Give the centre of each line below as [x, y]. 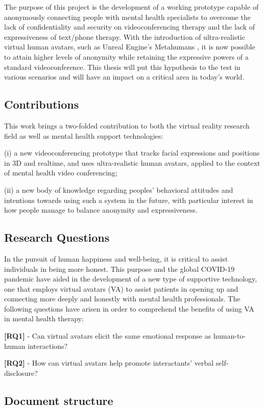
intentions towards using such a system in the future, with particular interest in [129, 200]
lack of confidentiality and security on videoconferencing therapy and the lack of [130, 27]
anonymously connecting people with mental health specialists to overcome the [127, 17]
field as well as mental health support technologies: [84, 135]
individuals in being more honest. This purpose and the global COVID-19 [119, 269]
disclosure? [21, 373]
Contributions [42, 104]
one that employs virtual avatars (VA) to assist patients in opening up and [121, 288]
